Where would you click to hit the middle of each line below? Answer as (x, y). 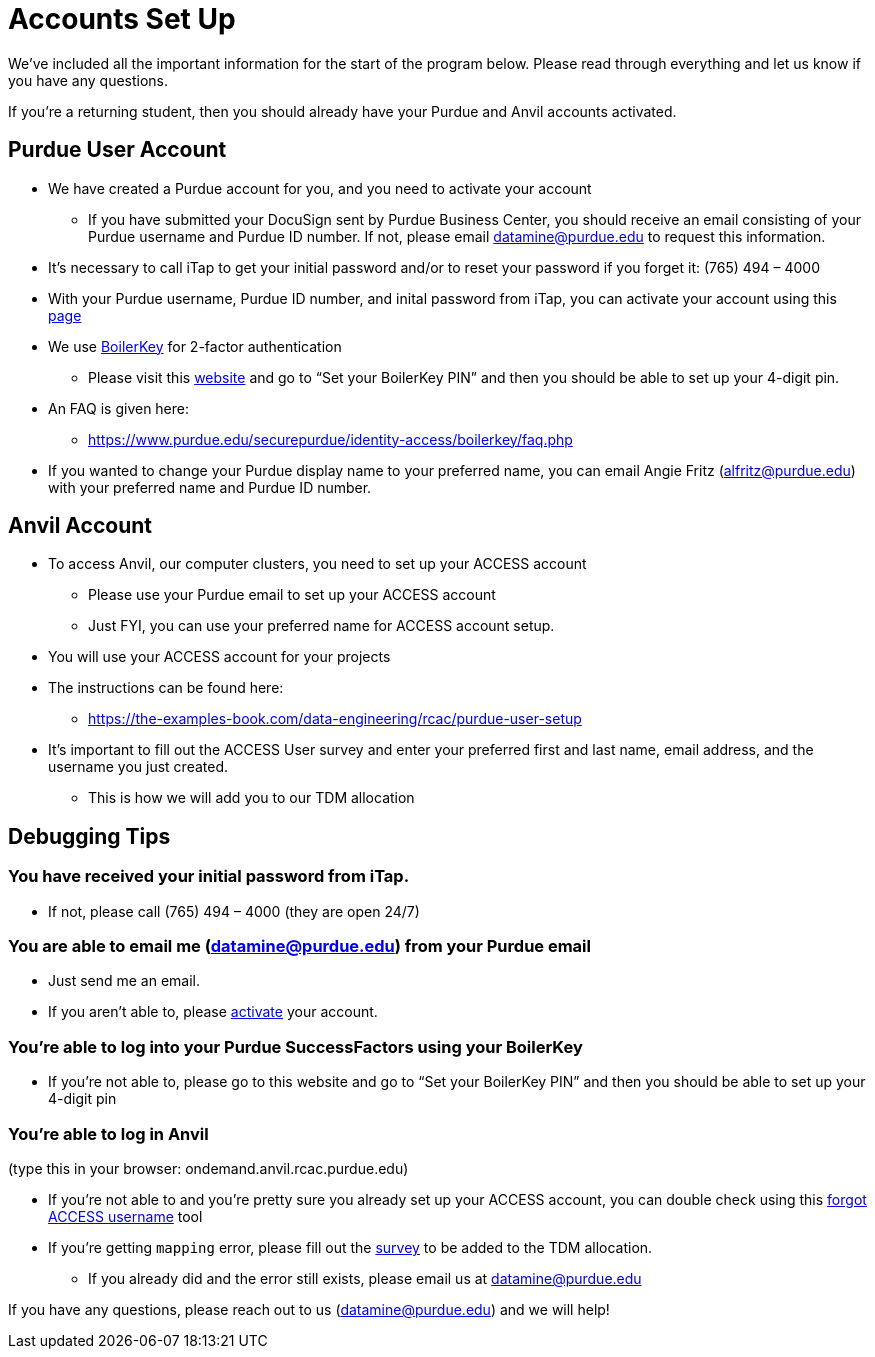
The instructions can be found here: (166, 688)
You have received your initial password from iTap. (209, 876)
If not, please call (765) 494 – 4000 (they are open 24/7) (234, 911)
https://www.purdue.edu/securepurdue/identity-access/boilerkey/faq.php (330, 439)
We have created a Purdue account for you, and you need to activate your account (320, 188)
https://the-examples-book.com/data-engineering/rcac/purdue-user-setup (335, 719)
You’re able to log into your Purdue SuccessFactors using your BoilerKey (295, 1046)
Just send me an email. (124, 981)
